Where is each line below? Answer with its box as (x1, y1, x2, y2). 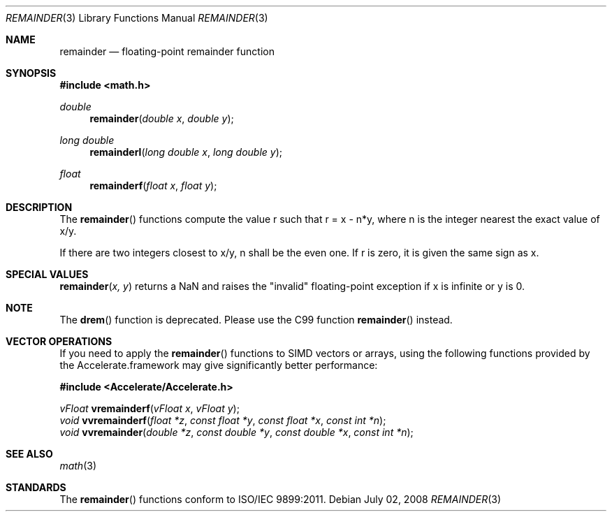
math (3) (59, 460, 96, 472)
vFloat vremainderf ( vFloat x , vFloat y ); (59, 402, 240, 414)
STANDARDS (6, 481, 66, 493)
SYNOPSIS (6, 67, 57, 79)
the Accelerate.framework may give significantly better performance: (59, 359, 378, 371)
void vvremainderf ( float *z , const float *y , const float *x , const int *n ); (59, 414, 386, 426)
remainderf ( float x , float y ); (89, 180, 217, 191)
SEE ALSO (6, 448, 53, 460)
